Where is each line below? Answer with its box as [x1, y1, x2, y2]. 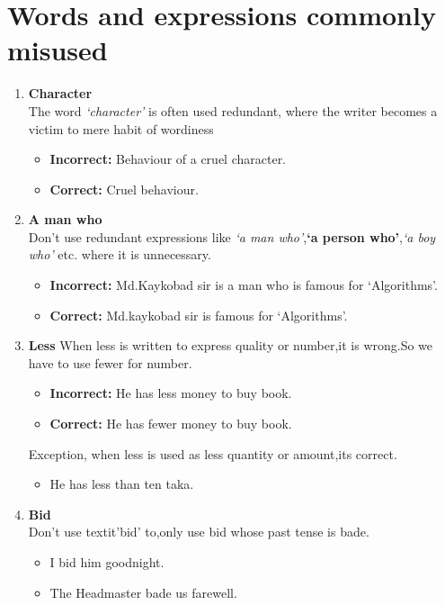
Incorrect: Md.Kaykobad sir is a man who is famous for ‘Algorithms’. [49, 275, 438, 294]
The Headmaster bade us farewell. [49, 582, 237, 601]
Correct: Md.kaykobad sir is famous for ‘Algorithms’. [49, 305, 348, 324]
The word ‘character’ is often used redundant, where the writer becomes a [28, 101, 438, 120]
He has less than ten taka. [49, 474, 194, 493]
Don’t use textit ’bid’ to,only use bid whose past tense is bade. [28, 522, 369, 541]
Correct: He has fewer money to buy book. [49, 414, 292, 433]
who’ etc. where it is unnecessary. [28, 245, 211, 264]
